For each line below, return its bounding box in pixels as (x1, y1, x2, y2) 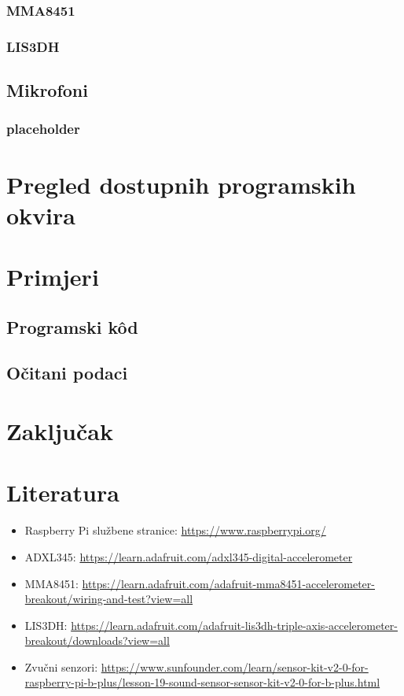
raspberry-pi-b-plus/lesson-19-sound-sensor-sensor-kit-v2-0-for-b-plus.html (24, 674, 380, 690)
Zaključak (6, 415, 113, 446)
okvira (6, 198, 75, 231)
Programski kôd (6, 314, 138, 339)
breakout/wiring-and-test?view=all (24, 590, 193, 607)
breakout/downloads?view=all (24, 632, 170, 649)
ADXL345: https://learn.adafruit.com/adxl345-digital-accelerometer (24, 548, 353, 565)
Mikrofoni (6, 78, 88, 102)
